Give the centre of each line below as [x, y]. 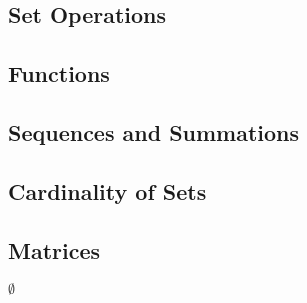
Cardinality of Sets [107, 190]
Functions [59, 73]
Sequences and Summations [154, 131]
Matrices [54, 249]
